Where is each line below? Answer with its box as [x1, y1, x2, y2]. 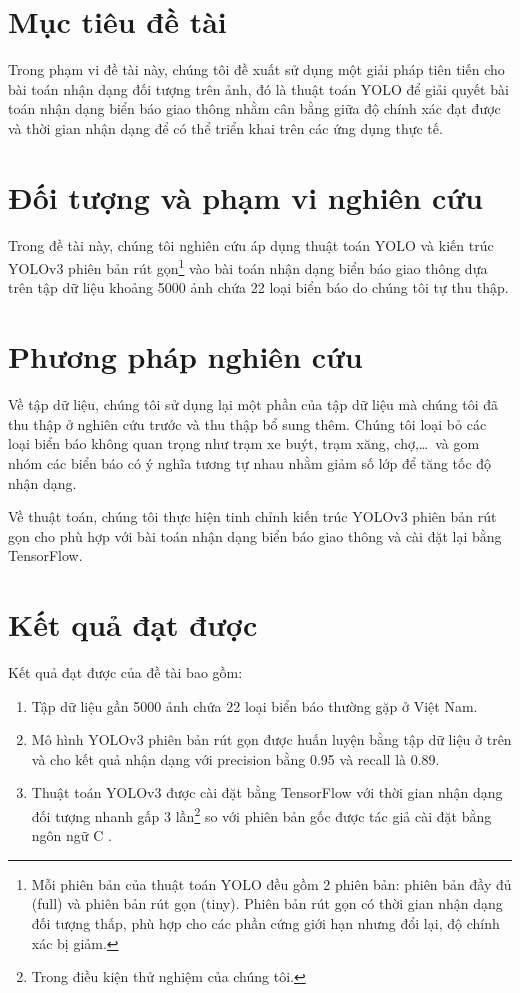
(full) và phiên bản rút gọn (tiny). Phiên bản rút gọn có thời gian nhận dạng [31, 893, 503, 914]
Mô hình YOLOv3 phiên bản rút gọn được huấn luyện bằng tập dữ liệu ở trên [31, 729, 512, 750]
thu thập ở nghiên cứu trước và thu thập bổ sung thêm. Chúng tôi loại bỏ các [8, 413, 487, 434]
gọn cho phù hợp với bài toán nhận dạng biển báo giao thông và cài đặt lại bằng [8, 525, 502, 546]
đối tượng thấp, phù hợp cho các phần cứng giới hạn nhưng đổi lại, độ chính [31, 913, 500, 934]
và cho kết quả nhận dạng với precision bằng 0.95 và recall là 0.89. [31, 748, 440, 769]
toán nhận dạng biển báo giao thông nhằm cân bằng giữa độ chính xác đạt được [8, 98, 501, 119]
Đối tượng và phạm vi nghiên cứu [8, 176, 483, 217]
